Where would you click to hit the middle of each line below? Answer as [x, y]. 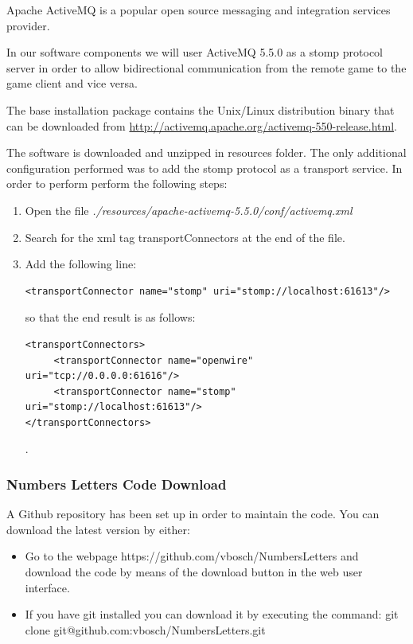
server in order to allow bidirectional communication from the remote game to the [206, 67]
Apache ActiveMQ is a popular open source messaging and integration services [199, 10]
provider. [28, 25]
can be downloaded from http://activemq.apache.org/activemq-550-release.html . [202, 125]
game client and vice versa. [72, 83]
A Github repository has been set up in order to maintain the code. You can [193, 514]
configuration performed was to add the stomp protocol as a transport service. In [205, 168]
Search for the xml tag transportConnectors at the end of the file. [185, 237]
